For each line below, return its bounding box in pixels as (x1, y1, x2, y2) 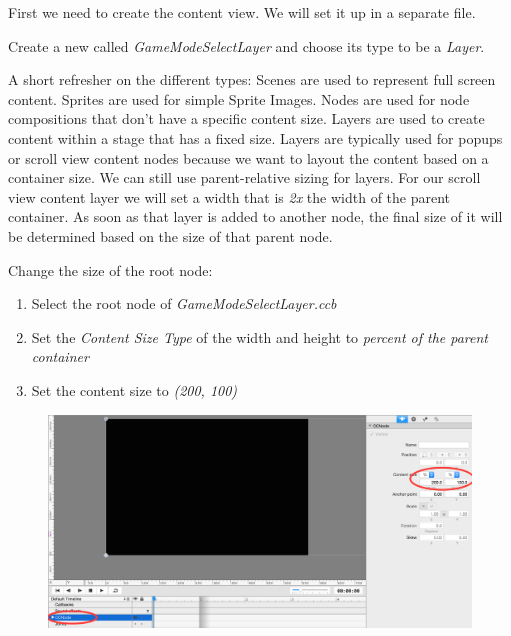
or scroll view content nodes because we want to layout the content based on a (8, 147, 489, 168)
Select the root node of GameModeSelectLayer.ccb (31, 293, 337, 314)
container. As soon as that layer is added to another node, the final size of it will (8, 206, 503, 227)
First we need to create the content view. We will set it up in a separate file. (8, 2, 476, 22)
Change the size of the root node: (8, 259, 213, 280)
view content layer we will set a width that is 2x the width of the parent (8, 186, 451, 207)
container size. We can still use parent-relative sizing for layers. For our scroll (8, 167, 481, 188)
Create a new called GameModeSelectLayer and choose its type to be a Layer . (8, 35, 485, 56)
